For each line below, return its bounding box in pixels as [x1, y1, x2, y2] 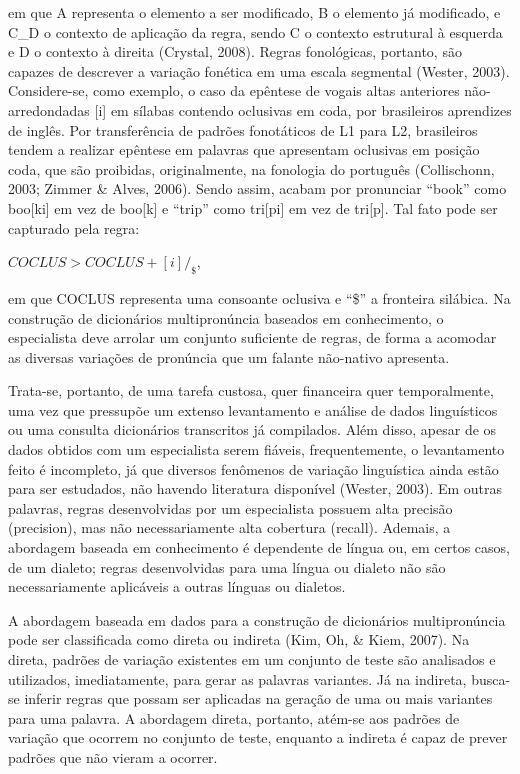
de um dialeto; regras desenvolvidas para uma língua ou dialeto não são [8, 556, 446, 577]
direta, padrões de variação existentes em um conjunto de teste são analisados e [8, 649, 496, 670]
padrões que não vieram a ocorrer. [8, 746, 218, 767]
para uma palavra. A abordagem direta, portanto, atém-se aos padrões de [8, 707, 460, 728]
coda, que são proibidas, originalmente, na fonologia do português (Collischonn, [8, 158, 495, 179]
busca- [471, 668, 511, 689]
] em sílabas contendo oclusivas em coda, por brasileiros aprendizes [102, 99, 512, 120]
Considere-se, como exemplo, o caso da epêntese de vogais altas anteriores [8, 80, 460, 101]
